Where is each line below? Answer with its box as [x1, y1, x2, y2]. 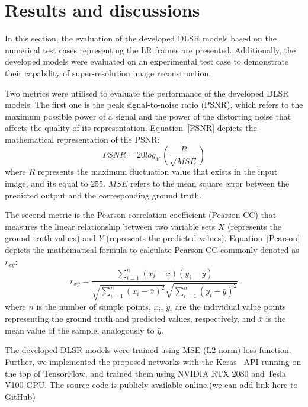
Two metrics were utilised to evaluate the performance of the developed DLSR [5, 86, 289, 99]
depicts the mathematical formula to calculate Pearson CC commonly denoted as [5, 243, 299, 256]
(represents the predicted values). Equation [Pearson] [106, 232, 300, 244]
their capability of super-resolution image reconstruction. [5, 66, 211, 79]
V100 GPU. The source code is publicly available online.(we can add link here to [5, 379, 298, 391]
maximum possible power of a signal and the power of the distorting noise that [5, 110, 291, 122]
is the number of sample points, [36, 300, 151, 312]
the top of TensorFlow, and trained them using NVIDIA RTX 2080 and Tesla [5, 367, 286, 379]
